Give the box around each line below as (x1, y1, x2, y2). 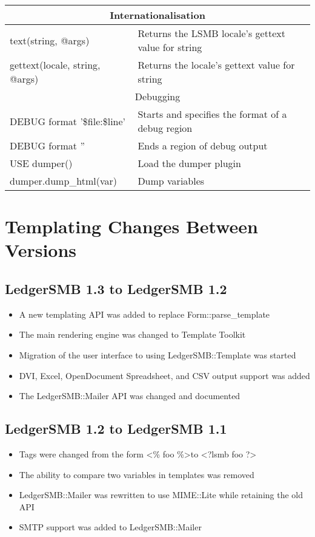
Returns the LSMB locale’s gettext (138, 26, 285, 40)
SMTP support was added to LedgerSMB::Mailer (19, 521, 202, 533)
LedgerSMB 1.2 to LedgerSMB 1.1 (5, 419, 227, 438)
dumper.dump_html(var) (10, 174, 118, 188)
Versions (5, 238, 77, 262)
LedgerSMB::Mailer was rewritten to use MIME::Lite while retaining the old (19, 488, 303, 501)
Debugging (134, 89, 181, 103)
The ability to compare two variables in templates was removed (19, 468, 254, 481)
